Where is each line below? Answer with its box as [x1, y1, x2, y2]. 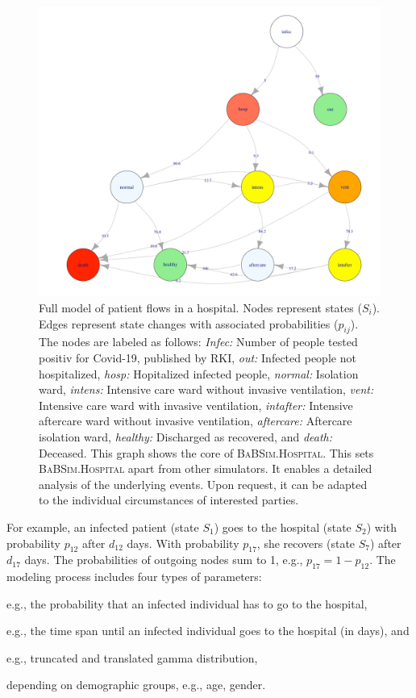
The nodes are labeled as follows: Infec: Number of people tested [39, 333, 358, 350]
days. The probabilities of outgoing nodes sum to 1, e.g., [24, 551, 303, 568]
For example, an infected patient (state [6, 518, 199, 535]
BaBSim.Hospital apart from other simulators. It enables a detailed [39, 460, 372, 477]
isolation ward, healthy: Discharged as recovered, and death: [39, 428, 333, 445]
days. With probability [127, 534, 239, 551]
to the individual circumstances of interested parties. [39, 491, 299, 508]
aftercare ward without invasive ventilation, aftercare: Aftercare [39, 412, 352, 429]
